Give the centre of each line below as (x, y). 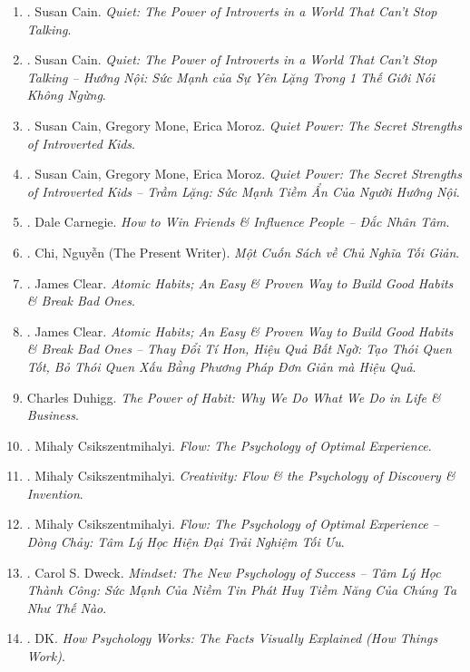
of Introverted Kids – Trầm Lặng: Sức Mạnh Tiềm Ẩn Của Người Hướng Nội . (243, 191)
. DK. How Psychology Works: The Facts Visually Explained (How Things (232, 638)
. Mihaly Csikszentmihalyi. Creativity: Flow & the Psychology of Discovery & (241, 476)
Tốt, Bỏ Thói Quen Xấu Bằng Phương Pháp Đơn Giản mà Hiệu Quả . (221, 366)
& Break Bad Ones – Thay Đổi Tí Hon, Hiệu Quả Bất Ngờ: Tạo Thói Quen (239, 349)
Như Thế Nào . (67, 607)
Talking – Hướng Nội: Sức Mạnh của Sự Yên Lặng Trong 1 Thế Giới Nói (231, 77)
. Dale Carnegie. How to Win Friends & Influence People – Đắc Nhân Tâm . (238, 222)
